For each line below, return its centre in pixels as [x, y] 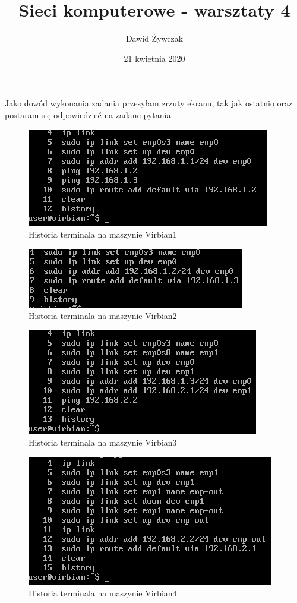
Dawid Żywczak [154, 38]
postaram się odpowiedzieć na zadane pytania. [89, 114]
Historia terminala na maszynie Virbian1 [103, 234]
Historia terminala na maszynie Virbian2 [103, 316]
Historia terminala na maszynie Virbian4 [103, 593]
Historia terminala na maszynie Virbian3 [103, 442]
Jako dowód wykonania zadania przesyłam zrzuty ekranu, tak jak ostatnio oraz [149, 103]
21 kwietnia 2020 [154, 58]
